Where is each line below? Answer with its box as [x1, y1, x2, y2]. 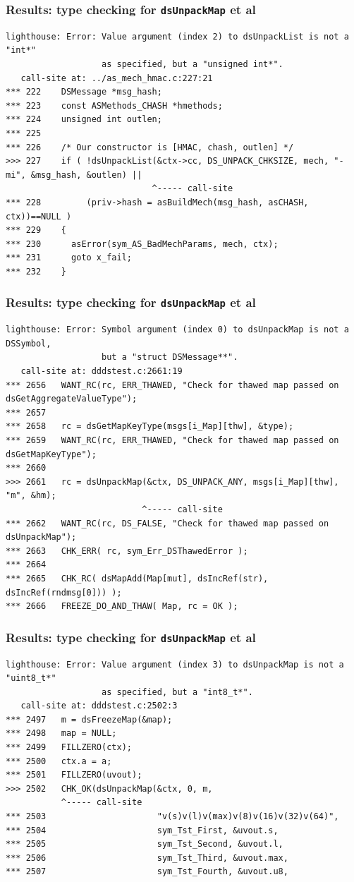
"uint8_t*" [6, 673, 56, 684]
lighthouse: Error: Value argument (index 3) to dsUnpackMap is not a [6, 659, 344, 670]
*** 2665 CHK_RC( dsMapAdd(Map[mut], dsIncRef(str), [6, 573, 269, 584]
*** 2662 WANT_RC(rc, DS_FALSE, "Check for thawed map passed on [6, 518, 329, 528]
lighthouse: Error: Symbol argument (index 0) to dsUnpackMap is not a [6, 325, 349, 335]
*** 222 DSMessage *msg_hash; [6, 87, 162, 97]
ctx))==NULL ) [6, 211, 72, 222]
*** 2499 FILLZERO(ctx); [6, 742, 132, 753]
